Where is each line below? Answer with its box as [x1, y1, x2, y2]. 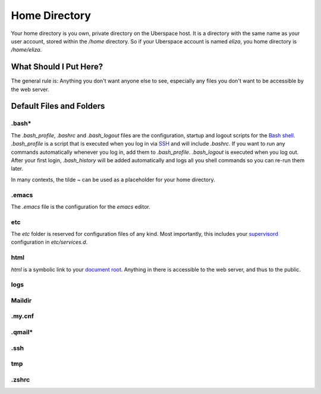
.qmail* [11, 328, 33, 336]
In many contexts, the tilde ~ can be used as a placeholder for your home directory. [11, 176, 215, 183]
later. [11, 165, 24, 172]
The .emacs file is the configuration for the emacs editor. [11, 203, 151, 210]
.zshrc [11, 375, 30, 383]
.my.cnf [11, 312, 34, 320]
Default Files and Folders [11, 101, 105, 111]
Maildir [11, 296, 32, 304]
